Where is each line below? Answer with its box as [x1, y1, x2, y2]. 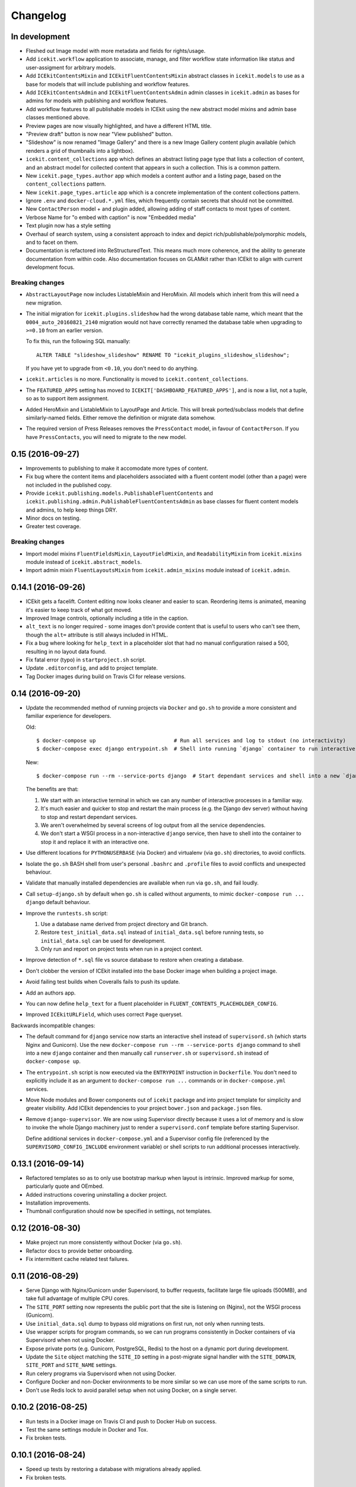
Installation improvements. [26, 1199, 90, 1206]
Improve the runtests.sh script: [26, 909, 108, 917]
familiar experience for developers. [26, 713, 112, 720]
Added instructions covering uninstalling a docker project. [26, 1191, 167, 1198]
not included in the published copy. [26, 481, 112, 488]
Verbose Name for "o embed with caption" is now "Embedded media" [26, 214, 196, 221]
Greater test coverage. [26, 523, 81, 530]
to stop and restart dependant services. [40, 813, 138, 820]
